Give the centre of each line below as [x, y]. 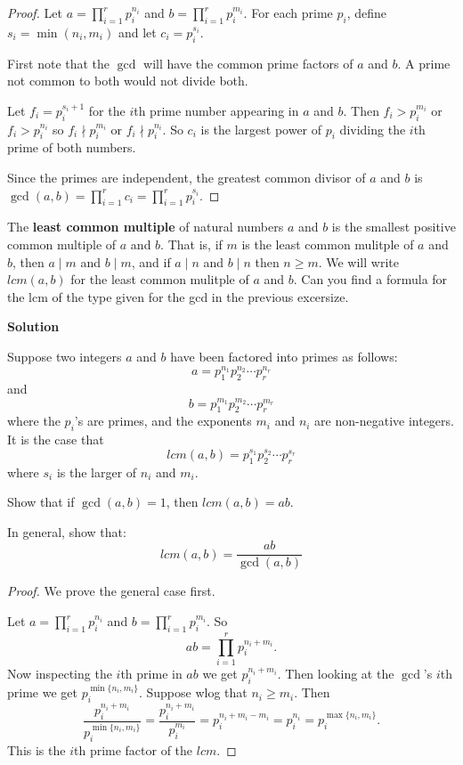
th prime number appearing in [216, 110]
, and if [151, 261]
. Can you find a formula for [370, 279]
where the [34, 421]
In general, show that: [67, 531]
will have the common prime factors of [248, 63]
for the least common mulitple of [160, 279]
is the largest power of [261, 129]
